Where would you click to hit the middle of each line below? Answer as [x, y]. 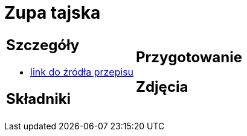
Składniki [39, 99]
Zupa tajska [53, 13]
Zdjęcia [162, 86]
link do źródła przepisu [82, 72]
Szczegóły [43, 45]
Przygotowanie [189, 57]
